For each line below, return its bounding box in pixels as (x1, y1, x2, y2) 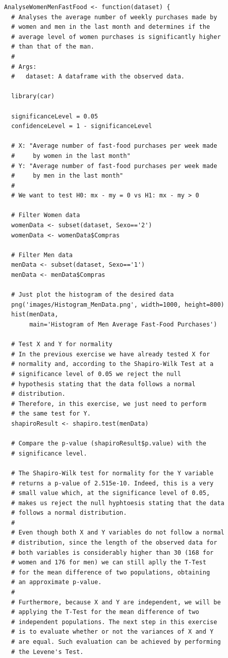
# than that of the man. (11, 43, 94, 51)
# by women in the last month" (11, 152, 131, 159)
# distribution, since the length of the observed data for (11, 539, 217, 547)
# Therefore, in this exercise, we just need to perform (11, 400, 206, 407)
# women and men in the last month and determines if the (11, 23, 210, 31)
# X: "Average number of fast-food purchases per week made (11, 142, 217, 150)
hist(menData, (11, 311, 59, 318)
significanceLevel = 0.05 (11, 112, 98, 120)
